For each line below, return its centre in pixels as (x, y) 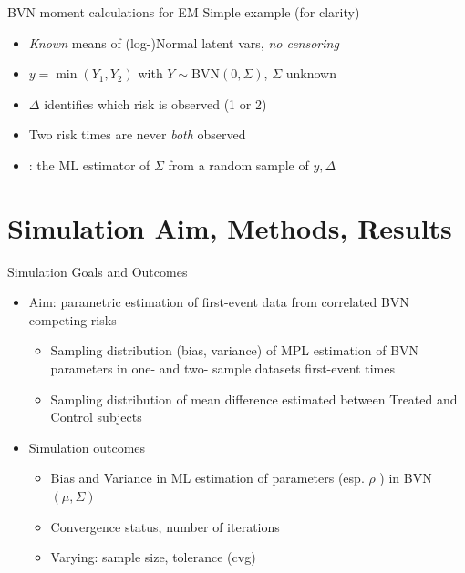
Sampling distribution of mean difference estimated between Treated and (254, 399)
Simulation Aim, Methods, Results (230, 227)
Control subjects (96, 417)
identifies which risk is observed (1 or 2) (155, 103)
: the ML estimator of (89, 164)
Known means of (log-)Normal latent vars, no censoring (184, 42)
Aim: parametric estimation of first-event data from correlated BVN (219, 302)
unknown (311, 73)
